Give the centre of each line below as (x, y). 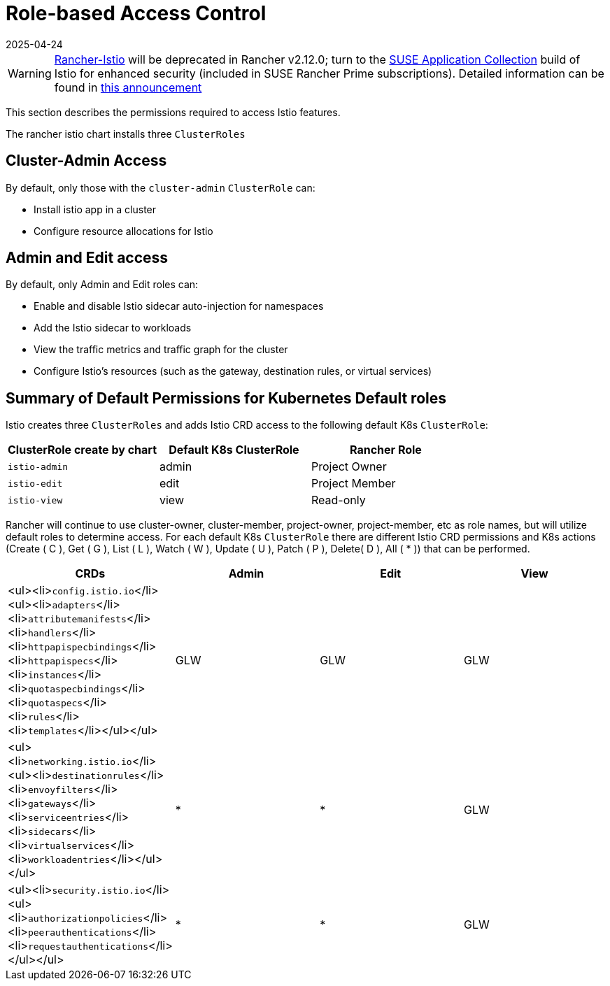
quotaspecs (55, 703)
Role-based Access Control (136, 13)
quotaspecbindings (74, 690)
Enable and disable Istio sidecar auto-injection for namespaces (179, 306)
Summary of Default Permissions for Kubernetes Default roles (226, 398)
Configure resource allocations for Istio (123, 231)
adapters (74, 606)
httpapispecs (61, 662)
